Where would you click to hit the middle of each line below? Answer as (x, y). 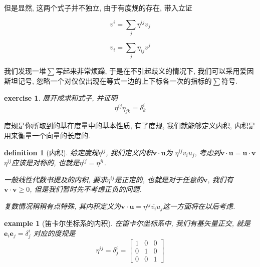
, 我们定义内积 (129, 152)
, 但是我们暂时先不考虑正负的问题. (86, 189)
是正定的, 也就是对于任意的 (159, 179)
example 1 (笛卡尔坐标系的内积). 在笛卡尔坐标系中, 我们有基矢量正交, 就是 (127, 223)
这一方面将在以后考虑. (199, 206)
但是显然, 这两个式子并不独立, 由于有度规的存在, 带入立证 (98, 8)
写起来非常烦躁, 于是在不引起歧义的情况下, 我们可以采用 (148, 71)
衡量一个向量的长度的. (54, 136)
